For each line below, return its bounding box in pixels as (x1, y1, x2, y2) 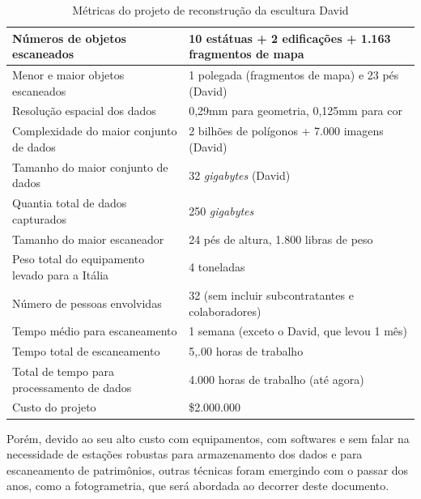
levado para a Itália (12, 267, 109, 284)
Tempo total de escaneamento (12, 343, 160, 360)
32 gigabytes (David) (189, 166, 291, 183)
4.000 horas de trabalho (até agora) (189, 370, 364, 387)
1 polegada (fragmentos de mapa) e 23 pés (189, 66, 399, 83)
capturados (12, 210, 67, 227)
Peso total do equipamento (12, 250, 145, 267)
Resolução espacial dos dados (12, 102, 156, 119)
